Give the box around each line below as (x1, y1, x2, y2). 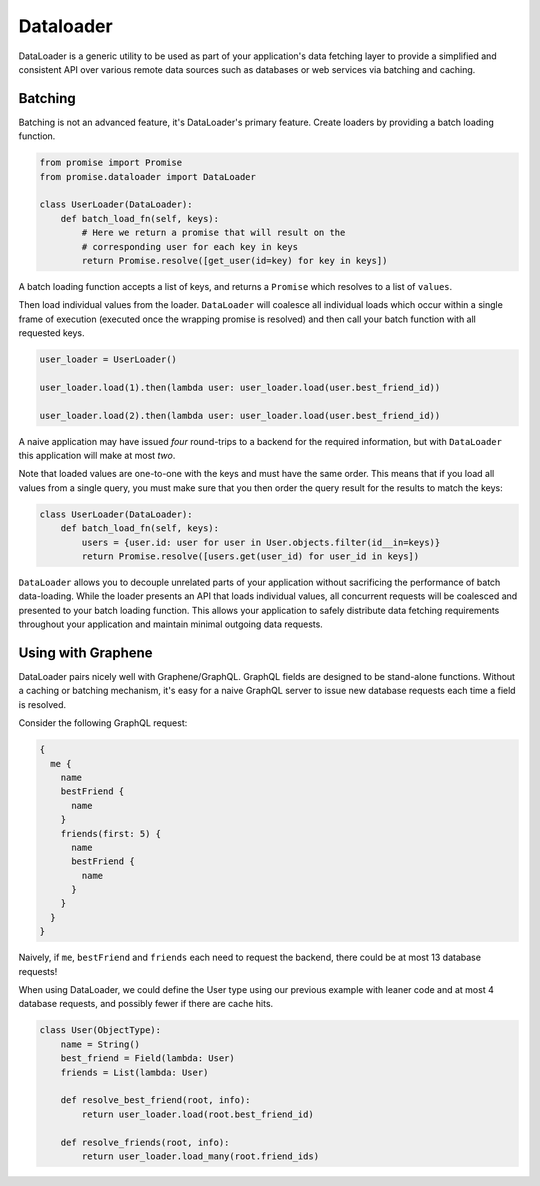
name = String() (60, 1038, 140, 1050)
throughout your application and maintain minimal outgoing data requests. (18, 618, 324, 630)
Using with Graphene (18, 644, 154, 661)
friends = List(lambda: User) (60, 1066, 209, 1078)
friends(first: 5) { (60, 828, 162, 839)
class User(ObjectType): (39, 1025, 162, 1036)
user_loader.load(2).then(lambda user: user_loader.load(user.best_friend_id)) (39, 410, 441, 421)
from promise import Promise (39, 157, 183, 169)
